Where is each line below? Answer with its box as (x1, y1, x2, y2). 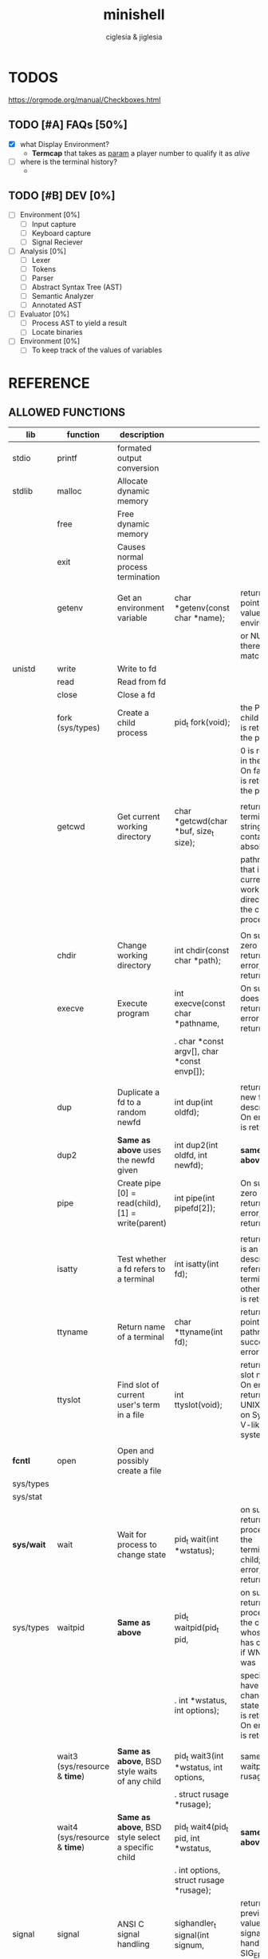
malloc (57, 486, 82, 497)
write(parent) (116, 1218, 167, 1229)
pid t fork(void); (174, 717, 231, 729)
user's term (116, 1400, 160, 1411)
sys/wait (12, 1540, 46, 1551)
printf (57, 453, 77, 464)
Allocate (116, 475, 148, 487)
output (116, 453, 142, 464)
